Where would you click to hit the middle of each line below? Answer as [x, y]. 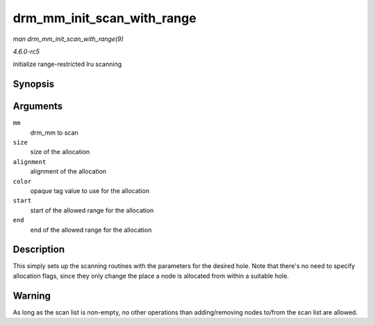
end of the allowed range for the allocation [91, 230]
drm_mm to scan [55, 133]
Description [39, 250]
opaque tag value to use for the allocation [90, 190]
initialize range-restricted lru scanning [67, 64]
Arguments [38, 107]
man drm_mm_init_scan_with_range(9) [68, 39]
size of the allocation [60, 152]
